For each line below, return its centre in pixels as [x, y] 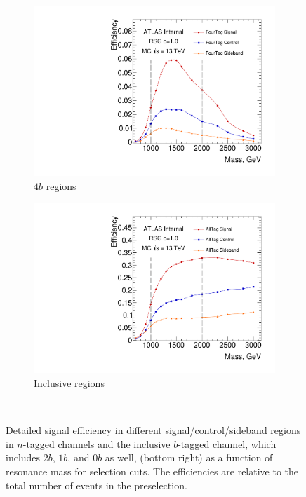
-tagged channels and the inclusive [97, 443]
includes [23, 457]
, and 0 [83, 457]
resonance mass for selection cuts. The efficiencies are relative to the [152, 471]
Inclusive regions [69, 383]
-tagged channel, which [227, 443]
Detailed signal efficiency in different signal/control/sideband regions [153, 430]
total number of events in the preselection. [97, 485]
